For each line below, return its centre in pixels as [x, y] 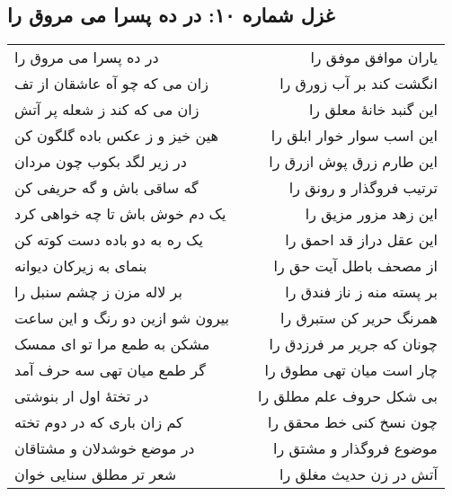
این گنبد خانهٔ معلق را [373, 110]
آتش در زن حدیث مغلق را [359, 474]
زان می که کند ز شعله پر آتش [107, 110]
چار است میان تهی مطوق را [351, 370]
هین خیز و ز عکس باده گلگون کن [116, 136]
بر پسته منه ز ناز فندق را [361, 292]
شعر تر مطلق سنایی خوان [96, 474]
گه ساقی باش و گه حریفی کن [106, 188]
